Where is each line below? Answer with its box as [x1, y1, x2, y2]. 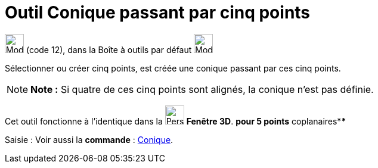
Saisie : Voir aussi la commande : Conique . [5, 134, 173, 145]
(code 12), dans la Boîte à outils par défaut [26, 44, 192, 55]
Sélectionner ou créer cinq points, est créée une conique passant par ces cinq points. [5, 63, 341, 73]
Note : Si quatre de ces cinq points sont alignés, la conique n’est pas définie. [30, 83, 374, 95]
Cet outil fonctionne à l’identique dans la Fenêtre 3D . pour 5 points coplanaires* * [5, 116, 346, 126]
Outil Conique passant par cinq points [5, 2, 311, 23]
